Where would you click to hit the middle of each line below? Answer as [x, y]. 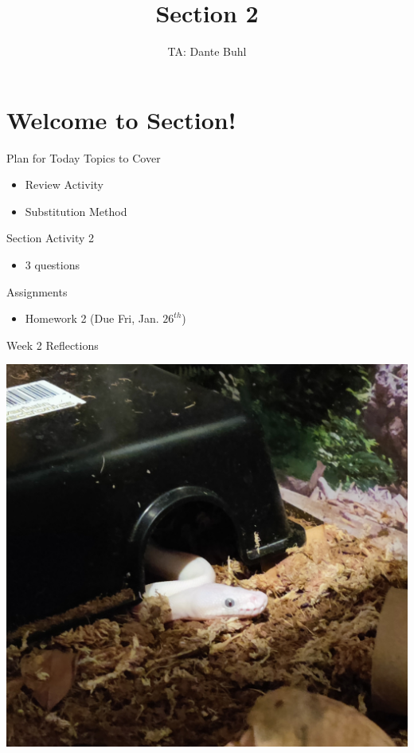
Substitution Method [76, 211]
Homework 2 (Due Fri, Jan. [92, 318]
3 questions [53, 265]
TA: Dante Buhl [207, 51]
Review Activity [64, 184]
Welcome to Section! [121, 119]
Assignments [37, 291]
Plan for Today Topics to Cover [84, 157]
